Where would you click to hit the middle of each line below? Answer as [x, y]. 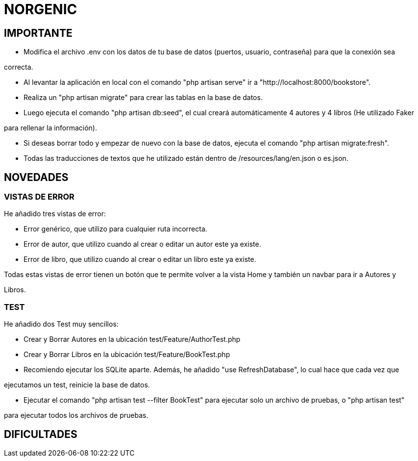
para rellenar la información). [50, 128]
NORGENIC [41, 9]
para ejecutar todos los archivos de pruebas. [76, 415]
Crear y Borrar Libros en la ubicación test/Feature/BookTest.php [127, 355]
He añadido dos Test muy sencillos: [61, 324]
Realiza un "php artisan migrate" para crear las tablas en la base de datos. [143, 98]
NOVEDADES [36, 177]
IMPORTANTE [38, 33]
